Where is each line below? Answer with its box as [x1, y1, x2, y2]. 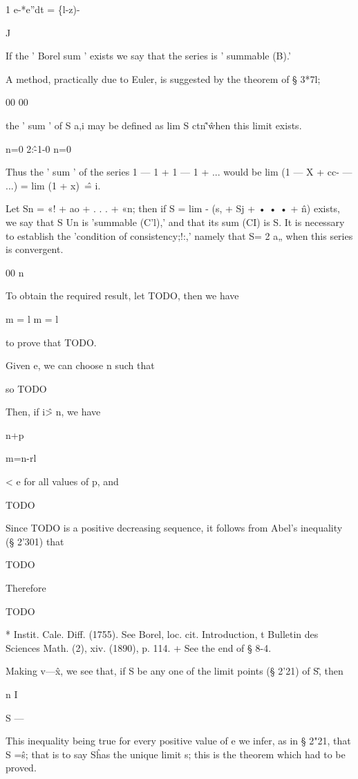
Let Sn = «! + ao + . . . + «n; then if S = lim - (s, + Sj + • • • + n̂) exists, [6, 201, 340, 216]
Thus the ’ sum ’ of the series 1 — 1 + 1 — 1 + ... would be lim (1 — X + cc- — [6, 165, 352, 179]
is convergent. [6, 242, 64, 256]
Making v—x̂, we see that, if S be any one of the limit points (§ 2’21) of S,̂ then [6, 664, 343, 678]
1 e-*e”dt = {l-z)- [6, 2, 80, 16]
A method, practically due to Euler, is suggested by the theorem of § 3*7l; [6, 71, 321, 86]
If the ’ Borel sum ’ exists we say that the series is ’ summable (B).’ [6, 48, 291, 63]
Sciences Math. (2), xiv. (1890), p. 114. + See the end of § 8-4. [6, 640, 272, 655]
